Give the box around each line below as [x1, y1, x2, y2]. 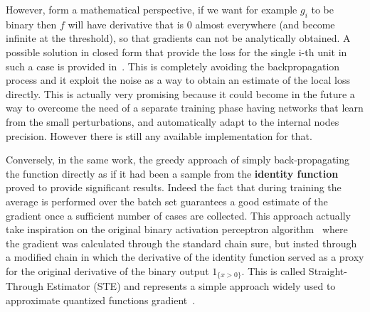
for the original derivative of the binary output [6, 263, 209, 278]
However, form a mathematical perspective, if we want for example [6, 2, 297, 16]
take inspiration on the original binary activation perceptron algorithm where [6, 222, 348, 237]
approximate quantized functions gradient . [6, 292, 196, 307]
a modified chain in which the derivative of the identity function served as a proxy [6, 249, 364, 264]
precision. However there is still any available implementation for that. [6, 128, 312, 143]
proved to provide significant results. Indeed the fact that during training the [6, 180, 342, 195]
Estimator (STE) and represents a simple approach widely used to [46, 279, 336, 294]
